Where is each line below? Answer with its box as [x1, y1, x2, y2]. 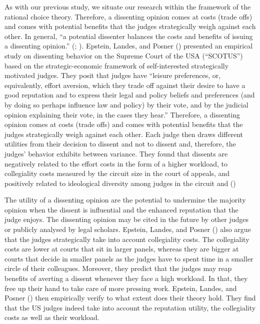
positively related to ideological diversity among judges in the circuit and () [4, 177, 236, 188]
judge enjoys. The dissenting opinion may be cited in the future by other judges [4, 214, 249, 224]
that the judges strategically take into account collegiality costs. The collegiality [4, 233, 249, 244]
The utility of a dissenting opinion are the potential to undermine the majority [4, 194, 246, 205]
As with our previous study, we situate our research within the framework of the [4, 1, 251, 11]
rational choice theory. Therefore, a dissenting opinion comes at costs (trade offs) [4, 11, 252, 21]
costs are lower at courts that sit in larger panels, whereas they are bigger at [4, 243, 239, 254]
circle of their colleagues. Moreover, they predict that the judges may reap [4, 263, 232, 273]
